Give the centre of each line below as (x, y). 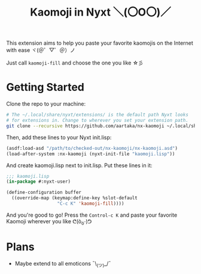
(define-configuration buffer (44, 193)
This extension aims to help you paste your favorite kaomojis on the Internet (100, 43)
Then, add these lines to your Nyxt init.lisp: (59, 137)
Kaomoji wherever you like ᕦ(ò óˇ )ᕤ (49, 222)
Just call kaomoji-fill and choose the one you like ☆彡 (75, 63)
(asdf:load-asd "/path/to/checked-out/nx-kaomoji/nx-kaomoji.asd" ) (92, 148)
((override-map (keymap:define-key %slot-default (74, 198)
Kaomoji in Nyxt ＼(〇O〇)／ (100, 12)
